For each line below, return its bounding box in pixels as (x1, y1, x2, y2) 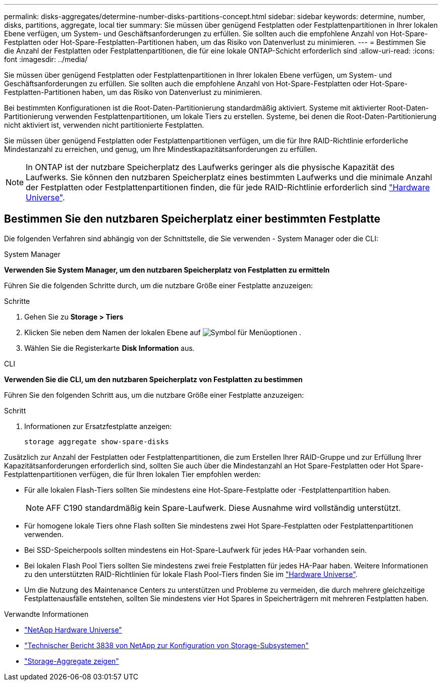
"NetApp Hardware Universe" (24, 625, 122, 634)
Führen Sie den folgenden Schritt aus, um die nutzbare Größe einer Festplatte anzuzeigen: (4, 390, 304, 399)
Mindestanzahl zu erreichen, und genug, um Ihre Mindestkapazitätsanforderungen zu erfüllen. (4, 145, 317, 153)
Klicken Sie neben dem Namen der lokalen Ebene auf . (24, 328, 302, 337)
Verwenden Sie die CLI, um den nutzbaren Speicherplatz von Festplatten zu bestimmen (4, 375, 303, 384)
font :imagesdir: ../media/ (4, 55, 88, 64)
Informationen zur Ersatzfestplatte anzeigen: (24, 421, 172, 431)
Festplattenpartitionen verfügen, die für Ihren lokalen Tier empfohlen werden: (4, 469, 261, 479)
